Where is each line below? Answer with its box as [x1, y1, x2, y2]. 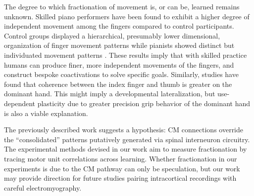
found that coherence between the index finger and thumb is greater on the [4, 78, 232, 89]
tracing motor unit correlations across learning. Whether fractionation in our [4, 153, 237, 163]
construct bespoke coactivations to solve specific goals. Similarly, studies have [4, 69, 239, 79]
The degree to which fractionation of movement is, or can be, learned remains [4, 1, 240, 11]
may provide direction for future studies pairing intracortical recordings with [4, 173, 237, 183]
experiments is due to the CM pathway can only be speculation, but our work [4, 163, 240, 173]
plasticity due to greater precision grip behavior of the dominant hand [37, 98, 251, 108]
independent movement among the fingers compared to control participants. [4, 21, 234, 31]
